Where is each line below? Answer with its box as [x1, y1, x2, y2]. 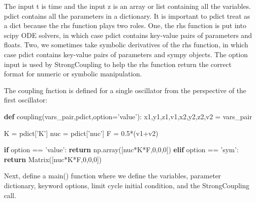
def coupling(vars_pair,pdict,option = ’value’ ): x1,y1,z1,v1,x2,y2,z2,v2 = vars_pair [4, 111, 252, 121]
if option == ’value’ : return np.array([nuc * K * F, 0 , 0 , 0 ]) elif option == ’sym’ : [4, 144, 239, 155]
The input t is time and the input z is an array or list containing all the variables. [4, 1, 251, 11]
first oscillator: [4, 95, 48, 105]
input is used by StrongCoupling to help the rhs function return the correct [4, 59, 232, 69]
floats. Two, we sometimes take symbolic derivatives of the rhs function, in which [4, 39, 248, 50]
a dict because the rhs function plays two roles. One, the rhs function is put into [4, 20, 247, 31]
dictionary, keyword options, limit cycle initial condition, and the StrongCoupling [4, 180, 250, 190]
